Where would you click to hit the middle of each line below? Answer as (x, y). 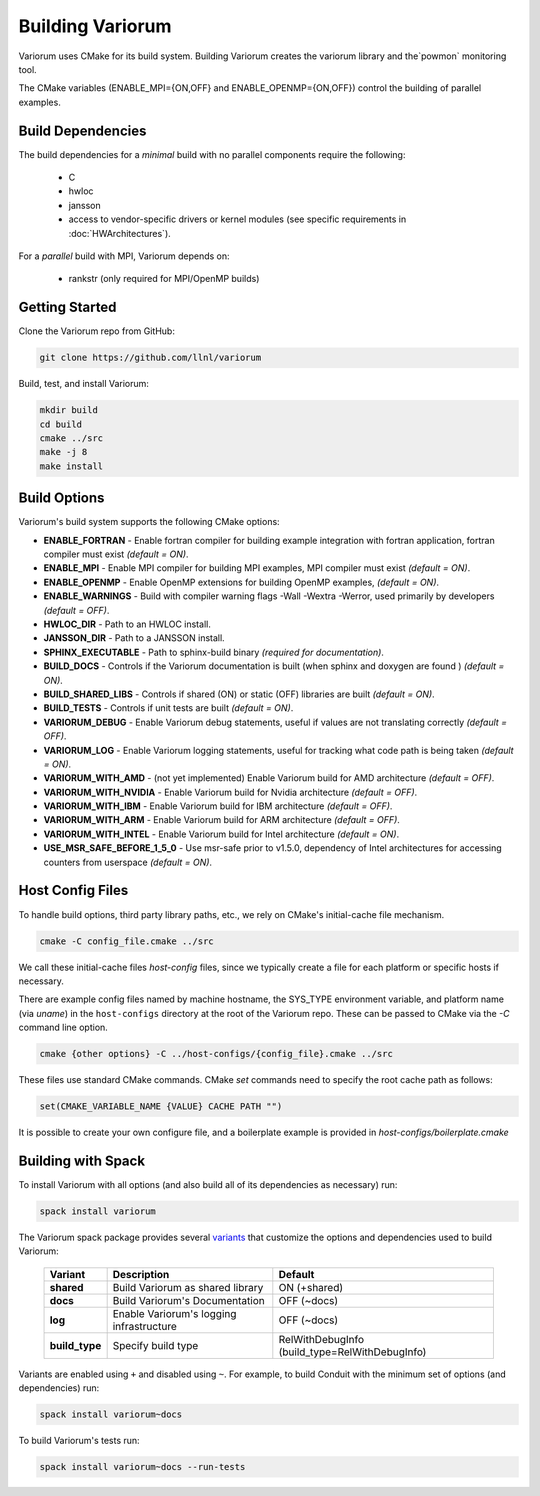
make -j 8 (63, 452)
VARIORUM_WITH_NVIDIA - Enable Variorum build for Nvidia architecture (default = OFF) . (230, 792)
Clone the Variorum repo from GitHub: (96, 331)
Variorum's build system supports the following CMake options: (149, 522)
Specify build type (155, 1345)
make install (71, 466)
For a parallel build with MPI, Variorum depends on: (124, 256)
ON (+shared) (311, 1287)
